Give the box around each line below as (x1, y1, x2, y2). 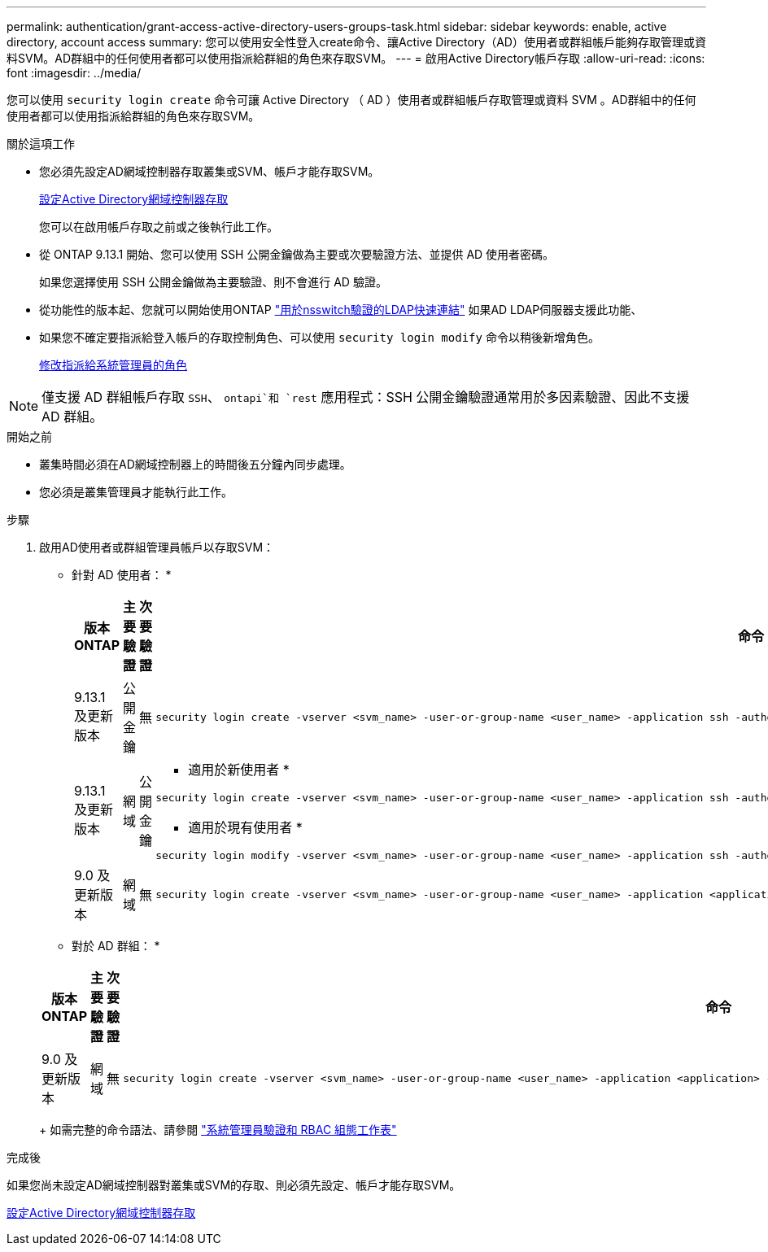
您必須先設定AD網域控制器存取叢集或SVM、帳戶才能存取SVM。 (39, 164, 380, 178)
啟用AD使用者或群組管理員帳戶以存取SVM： (39, 540, 275, 554)
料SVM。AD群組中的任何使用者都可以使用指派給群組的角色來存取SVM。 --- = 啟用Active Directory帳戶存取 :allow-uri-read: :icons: (7, 51, 705, 65)
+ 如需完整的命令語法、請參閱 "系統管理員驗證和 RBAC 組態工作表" (39, 1123, 397, 1136)
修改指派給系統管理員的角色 (39, 358, 187, 372)
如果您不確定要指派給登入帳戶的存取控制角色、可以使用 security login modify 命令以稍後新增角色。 (39, 330, 600, 344)
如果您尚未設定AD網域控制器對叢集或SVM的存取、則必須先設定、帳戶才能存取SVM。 (7, 1178, 461, 1192)
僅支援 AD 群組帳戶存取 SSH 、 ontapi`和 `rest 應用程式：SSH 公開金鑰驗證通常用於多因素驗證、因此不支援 (41, 389, 690, 405)
